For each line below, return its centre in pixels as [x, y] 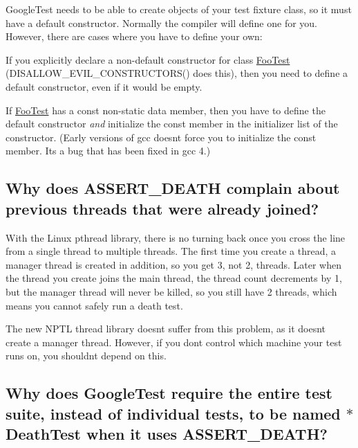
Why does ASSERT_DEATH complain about [173, 188]
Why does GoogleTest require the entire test [169, 393]
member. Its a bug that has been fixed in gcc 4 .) [108, 151]
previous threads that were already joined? [162, 208]
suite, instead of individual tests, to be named [173, 413]
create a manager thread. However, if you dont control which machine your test [174, 342]
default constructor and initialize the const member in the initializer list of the [172, 124]
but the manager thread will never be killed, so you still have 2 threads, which [171, 291]
